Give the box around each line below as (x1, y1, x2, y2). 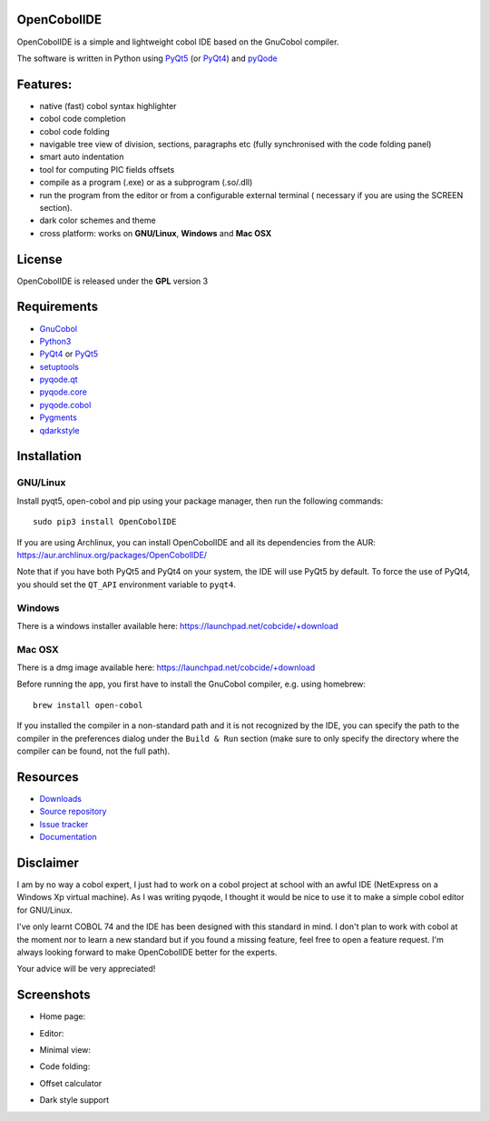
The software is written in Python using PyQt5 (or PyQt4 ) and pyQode (16, 53, 279, 64)
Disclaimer (16, 855, 79, 870)
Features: (16, 76, 73, 92)
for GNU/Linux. (16, 905, 73, 916)
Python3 (39, 335, 72, 346)
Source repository (39, 806, 107, 817)
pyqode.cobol (39, 399, 92, 410)
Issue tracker (39, 818, 89, 829)
